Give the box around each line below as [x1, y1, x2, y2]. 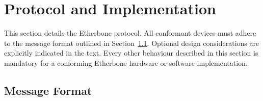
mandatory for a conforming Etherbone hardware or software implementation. [4, 57, 248, 68]
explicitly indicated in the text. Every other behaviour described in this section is [4, 47, 258, 58]
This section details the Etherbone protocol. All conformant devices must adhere [4, 28, 256, 38]
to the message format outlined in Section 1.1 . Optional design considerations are [4, 37, 259, 48]
